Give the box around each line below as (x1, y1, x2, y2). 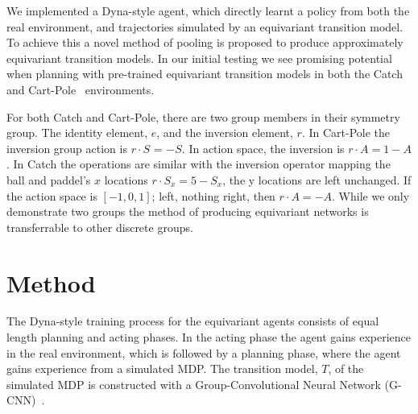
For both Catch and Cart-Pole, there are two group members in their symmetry (6, 108, 400, 125)
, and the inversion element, (156, 124, 293, 141)
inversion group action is (6, 139, 127, 156)
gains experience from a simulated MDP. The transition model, (6, 360, 318, 377)
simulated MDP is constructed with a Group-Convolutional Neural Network (6, 375, 381, 392)
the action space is (6, 187, 97, 204)
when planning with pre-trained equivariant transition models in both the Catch (6, 65, 403, 82)
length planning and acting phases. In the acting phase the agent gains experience (6, 329, 412, 346)
